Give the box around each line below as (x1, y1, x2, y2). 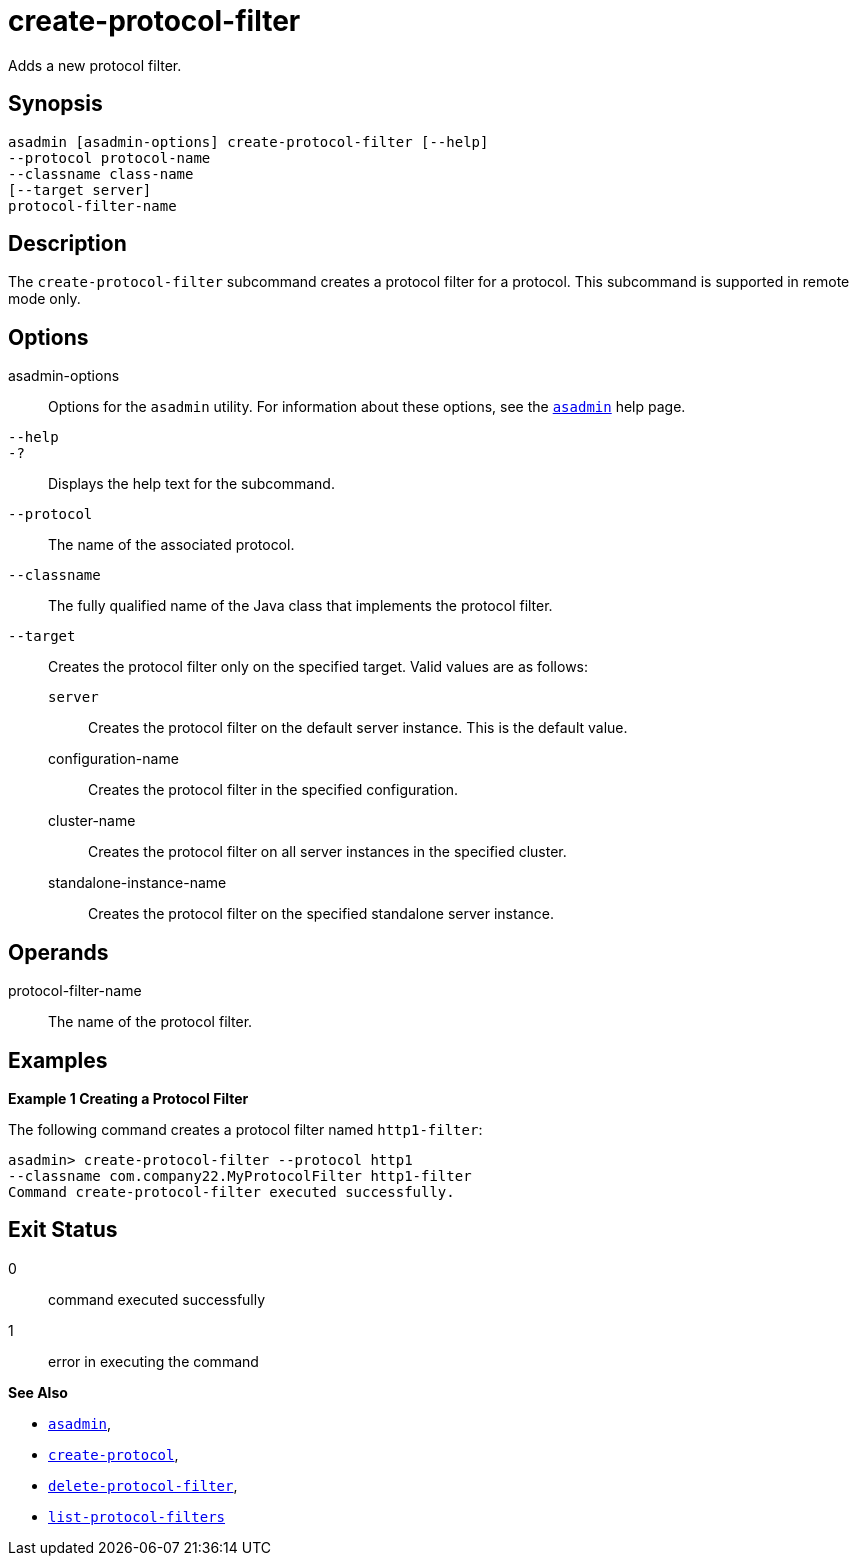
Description (8, 231, 127, 257)
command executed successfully (48, 1290, 266, 1308)
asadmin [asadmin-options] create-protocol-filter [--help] (8, 133, 489, 150)
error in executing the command (48, 1352, 259, 1370)
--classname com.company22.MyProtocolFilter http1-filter (8, 1167, 472, 1184)
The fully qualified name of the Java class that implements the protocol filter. (48, 597, 553, 615)
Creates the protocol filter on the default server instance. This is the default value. (88, 719, 628, 737)
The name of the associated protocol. (48, 536, 295, 554)
